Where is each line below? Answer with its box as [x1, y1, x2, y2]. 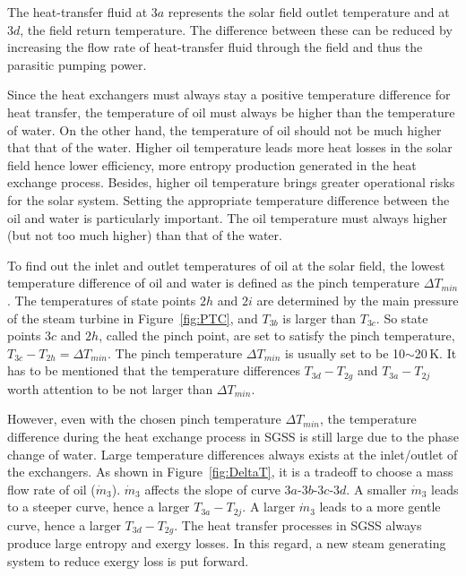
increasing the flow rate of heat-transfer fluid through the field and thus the [7, 38, 423, 56]
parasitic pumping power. [7, 55, 147, 73]
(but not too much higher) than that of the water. [7, 226, 282, 245]
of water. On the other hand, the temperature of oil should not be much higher [7, 120, 442, 139]
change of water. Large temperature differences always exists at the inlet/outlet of [7, 444, 458, 463]
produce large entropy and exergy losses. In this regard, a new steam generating [7, 534, 446, 553]
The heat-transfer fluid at [7, 3, 148, 21]
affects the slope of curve [144, 479, 280, 498]
